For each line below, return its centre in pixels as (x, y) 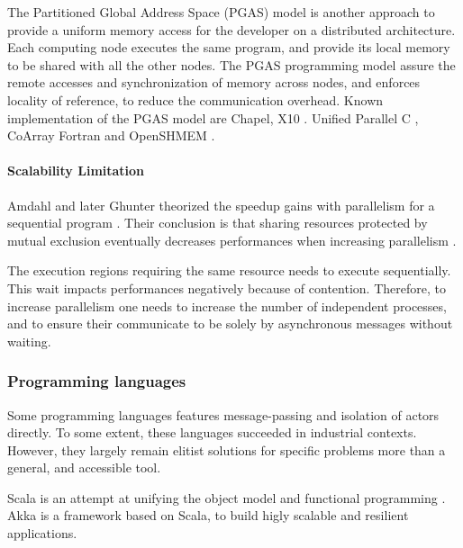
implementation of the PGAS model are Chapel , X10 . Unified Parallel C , (213, 117)
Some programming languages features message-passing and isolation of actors (223, 414)
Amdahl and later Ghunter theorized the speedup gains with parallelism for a (221, 205)
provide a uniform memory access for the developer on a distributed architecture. (231, 29)
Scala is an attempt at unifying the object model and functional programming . (227, 497)
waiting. (29, 341)
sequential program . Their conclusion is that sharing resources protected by (218, 223)
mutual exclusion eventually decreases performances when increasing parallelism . (232, 240)
